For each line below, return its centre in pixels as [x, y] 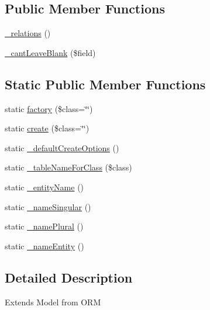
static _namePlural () [44, 226]
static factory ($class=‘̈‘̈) [49, 108]
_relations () [28, 33]
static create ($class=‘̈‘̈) [47, 128]
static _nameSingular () [48, 206]
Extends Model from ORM [53, 302]
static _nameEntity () [44, 245]
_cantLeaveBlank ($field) [50, 52]
